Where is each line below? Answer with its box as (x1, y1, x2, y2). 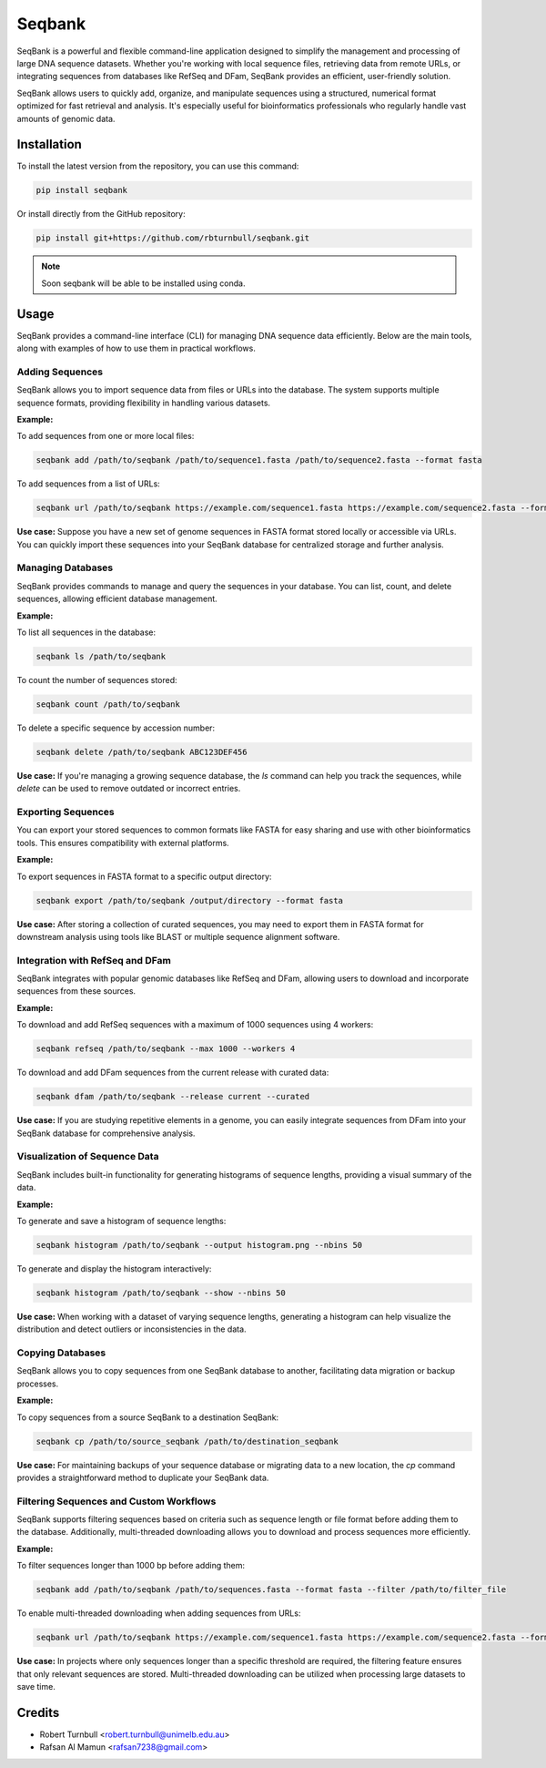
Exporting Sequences (16, 806, 115, 819)
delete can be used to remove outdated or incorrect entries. (16, 783, 241, 794)
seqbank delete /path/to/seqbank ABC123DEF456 (35, 747, 248, 757)
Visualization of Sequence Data (16, 1150, 159, 1163)
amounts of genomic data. (16, 113, 116, 124)
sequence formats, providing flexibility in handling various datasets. (16, 397, 271, 408)
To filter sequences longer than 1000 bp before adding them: (16, 1560, 246, 1571)
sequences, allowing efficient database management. (16, 593, 217, 605)
